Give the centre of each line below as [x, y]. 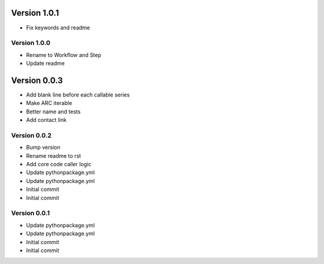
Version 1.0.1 [35, 13]
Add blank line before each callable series [78, 94]
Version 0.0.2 [31, 135]
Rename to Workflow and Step [64, 55]
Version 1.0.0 [31, 43]
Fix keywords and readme [58, 28]
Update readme [46, 64]
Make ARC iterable [49, 103]
